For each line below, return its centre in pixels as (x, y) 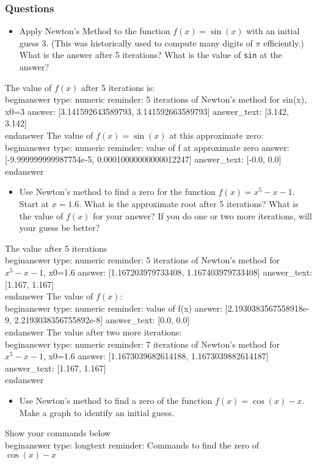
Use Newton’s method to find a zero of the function (116, 400)
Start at (34, 203)
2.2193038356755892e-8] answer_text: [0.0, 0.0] (102, 320)
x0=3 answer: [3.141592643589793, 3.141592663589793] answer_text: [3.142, (147, 111)
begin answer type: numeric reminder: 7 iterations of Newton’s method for (143, 344)
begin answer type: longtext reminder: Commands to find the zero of (132, 445)
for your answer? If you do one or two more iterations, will (202, 215)
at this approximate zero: (217, 135)
